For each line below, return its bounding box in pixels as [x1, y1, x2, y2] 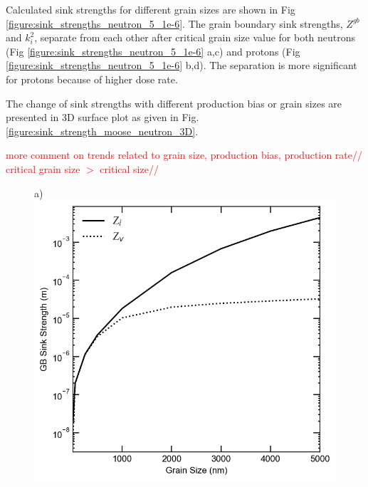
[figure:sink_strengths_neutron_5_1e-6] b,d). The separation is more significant [6, 58, 357, 73]
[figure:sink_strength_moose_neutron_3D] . [6, 123, 199, 138]
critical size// [100, 161, 159, 176]
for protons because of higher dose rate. [6, 71, 178, 86]
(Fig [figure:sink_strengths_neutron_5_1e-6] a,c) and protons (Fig [6, 43, 300, 58]
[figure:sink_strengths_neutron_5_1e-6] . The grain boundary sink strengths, [6, 16, 343, 31]
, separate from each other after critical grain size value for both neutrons [34, 30, 356, 45]
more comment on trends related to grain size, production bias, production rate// [6, 147, 363, 162]
